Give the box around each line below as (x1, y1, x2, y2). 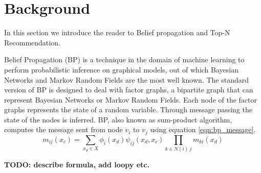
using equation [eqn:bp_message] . (150, 124, 256, 135)
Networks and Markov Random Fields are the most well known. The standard (4, 74, 249, 85)
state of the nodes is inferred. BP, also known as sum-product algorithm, (4, 114, 232, 125)
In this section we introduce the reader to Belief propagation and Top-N (4, 27, 230, 38)
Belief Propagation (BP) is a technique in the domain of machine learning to (4, 54, 245, 65)
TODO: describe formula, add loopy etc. (4, 159, 149, 170)
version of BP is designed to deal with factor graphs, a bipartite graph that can (4, 84, 253, 95)
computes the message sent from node (4, 124, 123, 135)
